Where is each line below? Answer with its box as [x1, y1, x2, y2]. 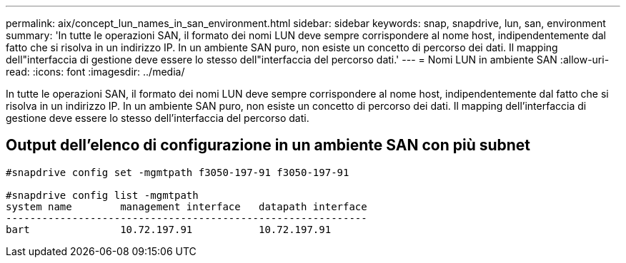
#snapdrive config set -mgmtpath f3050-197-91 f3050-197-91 [6, 166, 349, 178]
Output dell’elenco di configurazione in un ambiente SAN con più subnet [6, 136, 531, 155]
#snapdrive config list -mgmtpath [6, 189, 199, 201]
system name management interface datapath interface [6, 200, 367, 212]
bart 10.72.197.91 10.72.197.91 [6, 223, 332, 235]
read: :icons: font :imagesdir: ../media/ [6, 66, 185, 78]
